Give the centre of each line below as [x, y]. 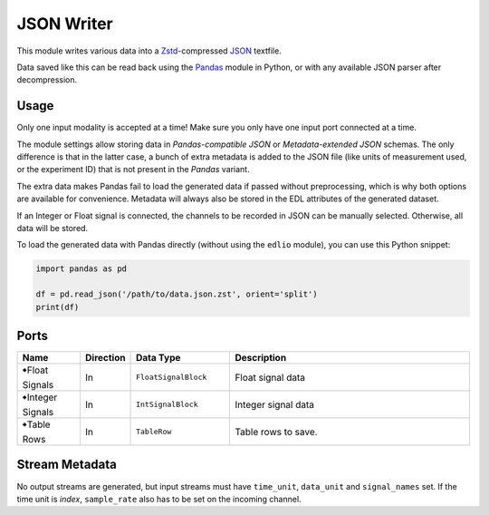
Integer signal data [275, 404]
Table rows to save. [276, 432]
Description [261, 358]
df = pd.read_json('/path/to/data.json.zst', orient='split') [177, 294]
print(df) [58, 307]
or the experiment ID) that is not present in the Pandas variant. [133, 170]
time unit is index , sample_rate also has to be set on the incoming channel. [159, 499]
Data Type [158, 358]
